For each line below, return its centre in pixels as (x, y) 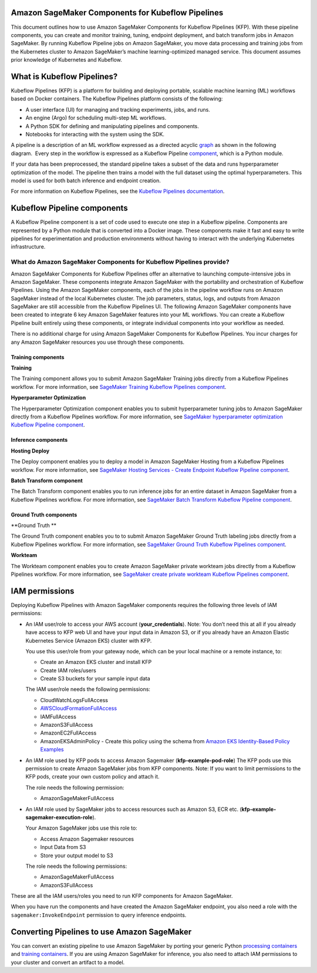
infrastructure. (28, 247)
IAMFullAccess (58, 716)
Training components (38, 357)
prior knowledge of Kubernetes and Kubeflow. (67, 60)
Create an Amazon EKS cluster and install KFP (96, 662)
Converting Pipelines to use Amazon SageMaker (101, 932)
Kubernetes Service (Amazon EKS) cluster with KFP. (89, 640)
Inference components (39, 440)
